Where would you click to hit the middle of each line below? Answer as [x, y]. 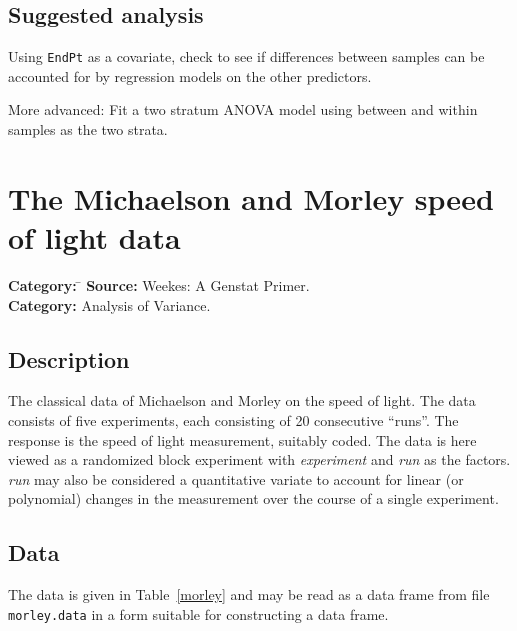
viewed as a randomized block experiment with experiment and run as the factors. [259, 459]
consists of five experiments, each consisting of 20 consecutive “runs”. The [233, 419]
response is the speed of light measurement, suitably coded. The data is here [242, 439]
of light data [94, 237]
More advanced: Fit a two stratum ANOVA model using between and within [243, 109]
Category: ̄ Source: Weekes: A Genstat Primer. [159, 284]
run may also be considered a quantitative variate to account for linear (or [236, 478]
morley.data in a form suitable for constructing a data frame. [198, 613]
